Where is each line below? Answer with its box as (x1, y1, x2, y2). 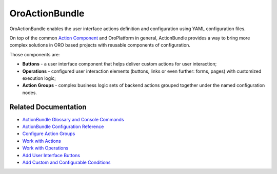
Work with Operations (22, 145, 69, 151)
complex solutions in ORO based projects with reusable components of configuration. (9, 42, 191, 48)
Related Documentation (9, 103, 87, 112)
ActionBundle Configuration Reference (22, 123, 104, 129)
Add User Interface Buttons (22, 152, 81, 158)
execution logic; (22, 75, 56, 81)
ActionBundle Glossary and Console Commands (22, 116, 124, 122)
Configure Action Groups (22, 130, 75, 137)
